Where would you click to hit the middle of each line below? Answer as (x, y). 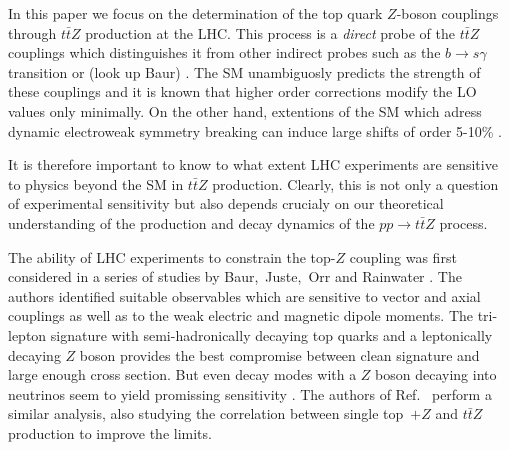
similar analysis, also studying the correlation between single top (206, 413)
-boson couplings (447, 13)
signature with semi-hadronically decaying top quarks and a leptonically (271, 334)
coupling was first (403, 256)
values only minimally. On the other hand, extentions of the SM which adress (245, 110)
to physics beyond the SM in (96, 183)
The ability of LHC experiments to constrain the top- (172, 256)
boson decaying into (436, 374)
